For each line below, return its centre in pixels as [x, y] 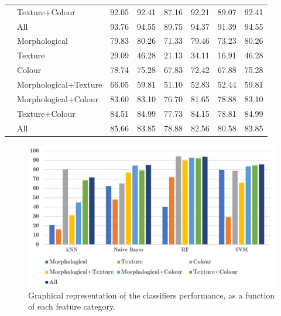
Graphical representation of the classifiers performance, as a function [152, 295]
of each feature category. [72, 306]
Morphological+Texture [60, 84]
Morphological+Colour [58, 98]
